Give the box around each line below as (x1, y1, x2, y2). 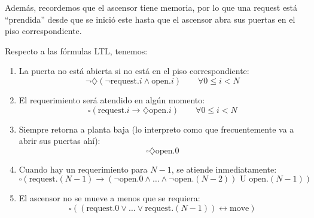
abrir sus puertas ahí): (19, 134, 100, 147)
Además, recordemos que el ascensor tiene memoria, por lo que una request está (5, 1, 298, 13)
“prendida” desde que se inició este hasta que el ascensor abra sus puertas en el (5, 13, 295, 25)
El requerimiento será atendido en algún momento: (19, 93, 205, 106)
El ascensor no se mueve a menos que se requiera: (19, 192, 200, 204)
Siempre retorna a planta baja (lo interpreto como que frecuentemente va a (19, 122, 294, 135)
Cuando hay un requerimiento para (19, 162, 148, 175)
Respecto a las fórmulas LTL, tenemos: (5, 44, 148, 57)
